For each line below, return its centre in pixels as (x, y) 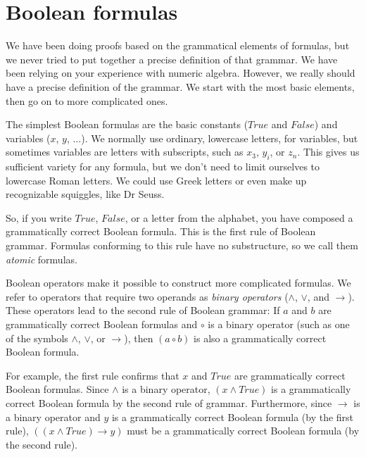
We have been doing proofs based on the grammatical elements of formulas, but (178, 45)
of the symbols (37, 338)
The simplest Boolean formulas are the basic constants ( (127, 124)
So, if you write (39, 217)
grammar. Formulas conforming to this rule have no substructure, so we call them (182, 245)
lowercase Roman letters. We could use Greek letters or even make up (156, 180)
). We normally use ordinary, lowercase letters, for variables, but (220, 138)
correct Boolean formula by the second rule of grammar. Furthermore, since (169, 402)
